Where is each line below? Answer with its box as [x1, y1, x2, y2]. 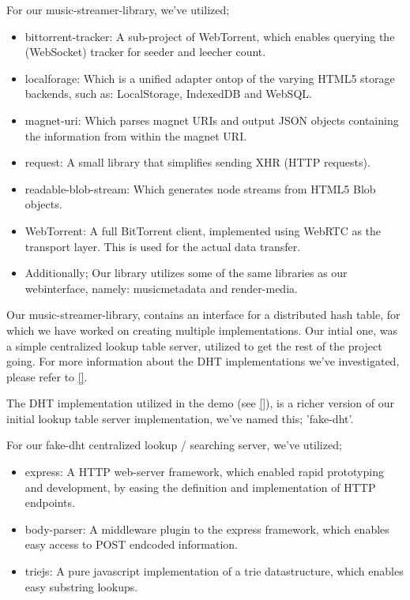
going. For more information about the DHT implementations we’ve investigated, [6, 353, 400, 369]
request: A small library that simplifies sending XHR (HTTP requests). [24, 154, 371, 171]
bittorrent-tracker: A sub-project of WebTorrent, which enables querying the [24, 28, 395, 44]
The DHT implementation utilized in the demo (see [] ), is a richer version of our [6, 395, 394, 411]
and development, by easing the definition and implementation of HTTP [24, 478, 376, 495]
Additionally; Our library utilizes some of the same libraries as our [24, 264, 348, 281]
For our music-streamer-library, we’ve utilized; [6, 2, 230, 17]
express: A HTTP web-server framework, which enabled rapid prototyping [24, 463, 384, 480]
